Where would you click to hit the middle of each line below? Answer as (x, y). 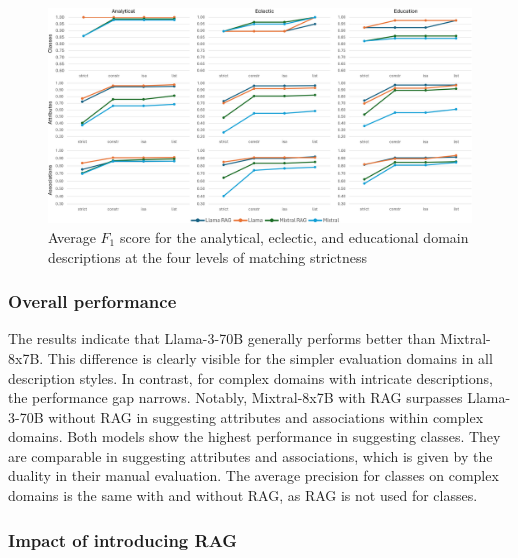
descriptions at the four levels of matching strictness (208, 256)
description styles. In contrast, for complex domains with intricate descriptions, (250, 377)
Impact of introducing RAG (123, 539)
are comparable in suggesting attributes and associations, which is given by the (250, 455)
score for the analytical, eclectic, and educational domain (294, 236)
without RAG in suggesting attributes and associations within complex (266, 416)
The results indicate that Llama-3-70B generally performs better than (222, 338)
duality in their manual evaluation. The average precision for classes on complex (253, 475)
